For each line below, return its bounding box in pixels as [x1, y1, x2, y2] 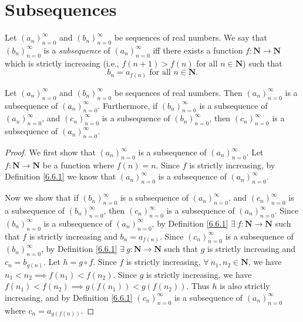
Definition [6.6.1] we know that [5, 170, 116, 182]
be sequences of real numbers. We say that [114, 31, 267, 44]
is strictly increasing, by [189, 158, 275, 171]
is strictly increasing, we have [146, 268, 252, 280]
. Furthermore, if [97, 99, 158, 111]
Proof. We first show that [5, 146, 96, 158]
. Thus [186, 280, 210, 292]
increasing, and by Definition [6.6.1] [5, 291, 133, 303]
